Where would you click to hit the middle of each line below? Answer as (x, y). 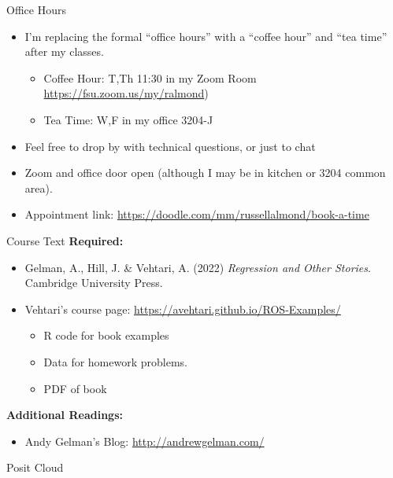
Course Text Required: (65, 240)
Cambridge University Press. (94, 283)
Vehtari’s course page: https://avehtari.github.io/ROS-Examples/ (183, 309)
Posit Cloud (35, 467)
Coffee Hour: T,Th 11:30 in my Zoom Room (150, 77)
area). (39, 188)
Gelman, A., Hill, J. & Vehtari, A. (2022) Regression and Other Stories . (198, 267)
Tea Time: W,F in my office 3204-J (128, 119)
